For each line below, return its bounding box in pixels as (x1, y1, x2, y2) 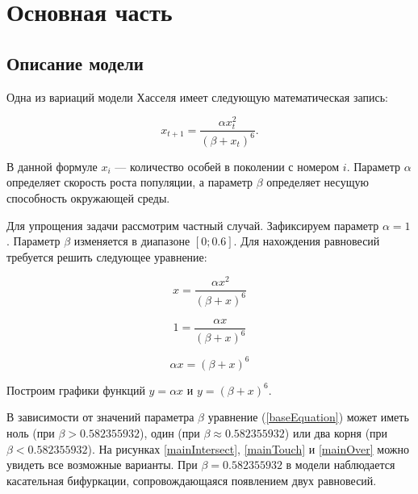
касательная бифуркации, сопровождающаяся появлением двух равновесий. (6, 471, 377, 488)
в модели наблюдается (286, 456, 395, 473)
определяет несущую (266, 174, 369, 190)
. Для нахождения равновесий (233, 232, 380, 249)
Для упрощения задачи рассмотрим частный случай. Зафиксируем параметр (6, 216, 379, 233)
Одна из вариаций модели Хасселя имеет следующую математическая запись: (6, 88, 388, 105)
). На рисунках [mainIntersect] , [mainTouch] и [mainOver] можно (87, 440, 410, 457)
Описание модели (6, 50, 144, 75)
